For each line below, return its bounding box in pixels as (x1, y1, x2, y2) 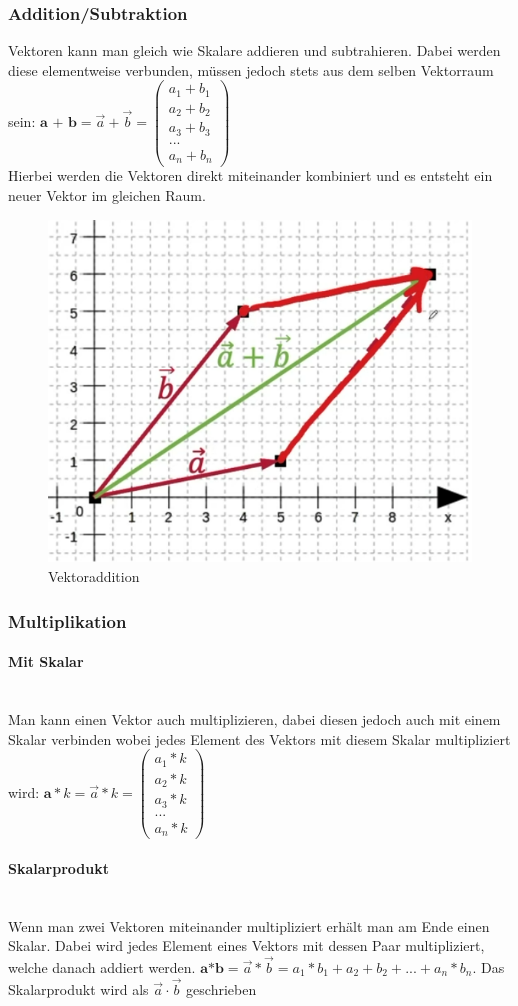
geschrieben (186, 978, 257, 999)
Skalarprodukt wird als (8, 978, 149, 999)
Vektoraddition (48, 566, 140, 587)
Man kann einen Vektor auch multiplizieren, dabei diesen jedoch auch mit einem (8, 708, 501, 729)
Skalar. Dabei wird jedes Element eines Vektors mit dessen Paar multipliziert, (8, 935, 485, 956)
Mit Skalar (8, 651, 84, 672)
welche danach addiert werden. (8, 956, 196, 977)
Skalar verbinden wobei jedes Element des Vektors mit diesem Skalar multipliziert (8, 728, 511, 749)
